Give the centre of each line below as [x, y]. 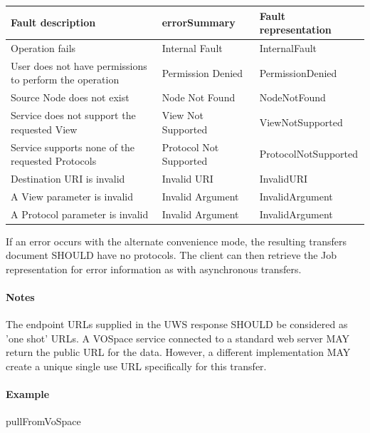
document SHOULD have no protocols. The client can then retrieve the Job [171, 255]
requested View [44, 129]
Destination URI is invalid [68, 178]
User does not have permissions [79, 65]
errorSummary [199, 22]
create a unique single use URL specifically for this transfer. [136, 366]
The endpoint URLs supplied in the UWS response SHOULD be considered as [177, 324]
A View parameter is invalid [72, 196]
